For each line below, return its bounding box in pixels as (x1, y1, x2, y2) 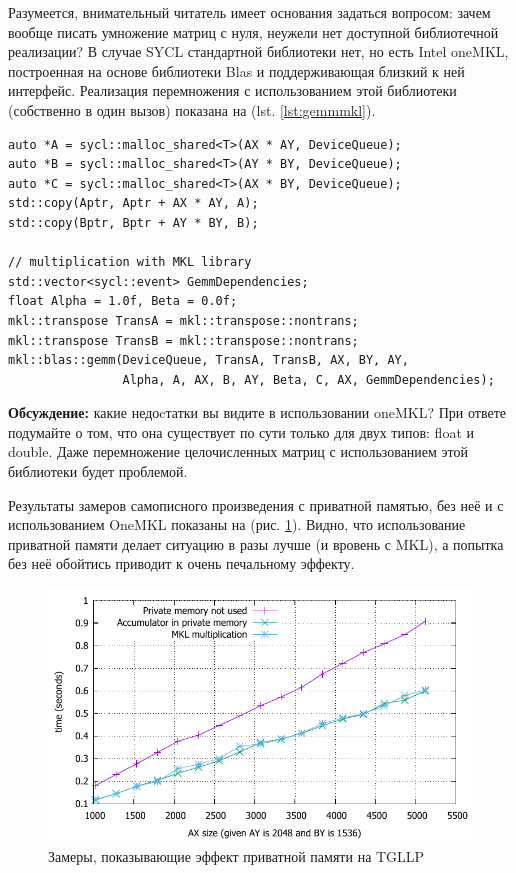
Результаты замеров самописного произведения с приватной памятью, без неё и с (8, 494, 504, 515)
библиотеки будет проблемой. (8, 461, 188, 482)
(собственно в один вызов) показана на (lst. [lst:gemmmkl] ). (8, 99, 376, 120)
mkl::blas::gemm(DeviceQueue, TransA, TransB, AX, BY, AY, (8, 353, 409, 368)
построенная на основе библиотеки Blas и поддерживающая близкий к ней (8, 60, 465, 81)
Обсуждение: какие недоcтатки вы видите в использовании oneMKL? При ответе (8, 402, 507, 423)
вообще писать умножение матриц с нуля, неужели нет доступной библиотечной (8, 21, 499, 42)
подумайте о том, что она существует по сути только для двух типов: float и (8, 421, 474, 442)
